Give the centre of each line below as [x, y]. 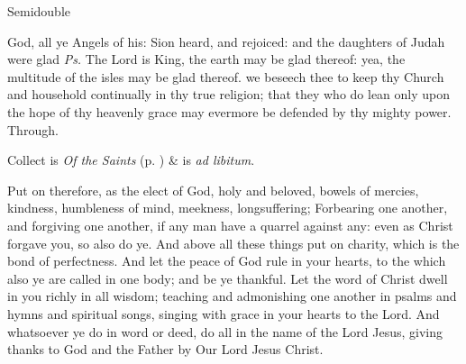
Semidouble [39, 11]
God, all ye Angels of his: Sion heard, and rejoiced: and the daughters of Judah [226, 41]
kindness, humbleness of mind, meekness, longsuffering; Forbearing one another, [228, 208]
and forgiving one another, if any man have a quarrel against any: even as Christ [230, 225]
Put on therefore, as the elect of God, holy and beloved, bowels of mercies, [213, 190]
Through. [33, 129]
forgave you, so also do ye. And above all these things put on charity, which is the [233, 243]
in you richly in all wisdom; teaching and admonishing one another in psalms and [232, 296]
